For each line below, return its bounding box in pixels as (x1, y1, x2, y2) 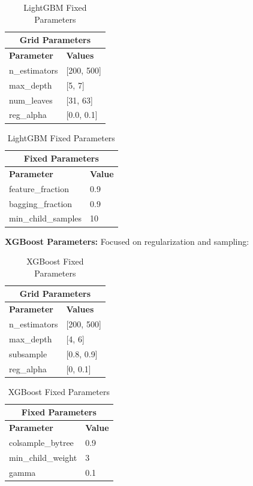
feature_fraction (9, 182, 70, 195)
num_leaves (9, 93, 53, 106)
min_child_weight (9, 451, 77, 463)
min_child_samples (9, 212, 82, 224)
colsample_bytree (9, 436, 74, 448)
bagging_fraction (9, 197, 73, 209)
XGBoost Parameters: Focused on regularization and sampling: (5, 235, 249, 247)
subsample (9, 347, 47, 360)
